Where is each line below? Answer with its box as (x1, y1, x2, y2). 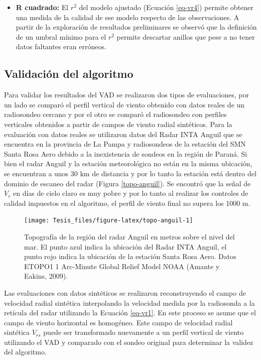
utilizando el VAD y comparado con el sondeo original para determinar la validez (4, 336, 253, 347)
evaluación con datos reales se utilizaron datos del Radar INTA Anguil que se (4, 129, 242, 139)
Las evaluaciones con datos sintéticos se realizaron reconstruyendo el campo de (4, 287, 246, 298)
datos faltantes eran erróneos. (16, 41, 106, 52)
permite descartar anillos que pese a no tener (116, 31, 255, 42)
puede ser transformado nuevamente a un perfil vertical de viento (43, 327, 244, 337)
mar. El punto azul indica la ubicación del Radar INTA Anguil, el (24, 241, 227, 252)
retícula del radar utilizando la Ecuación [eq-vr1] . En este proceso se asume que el (4, 307, 256, 318)
